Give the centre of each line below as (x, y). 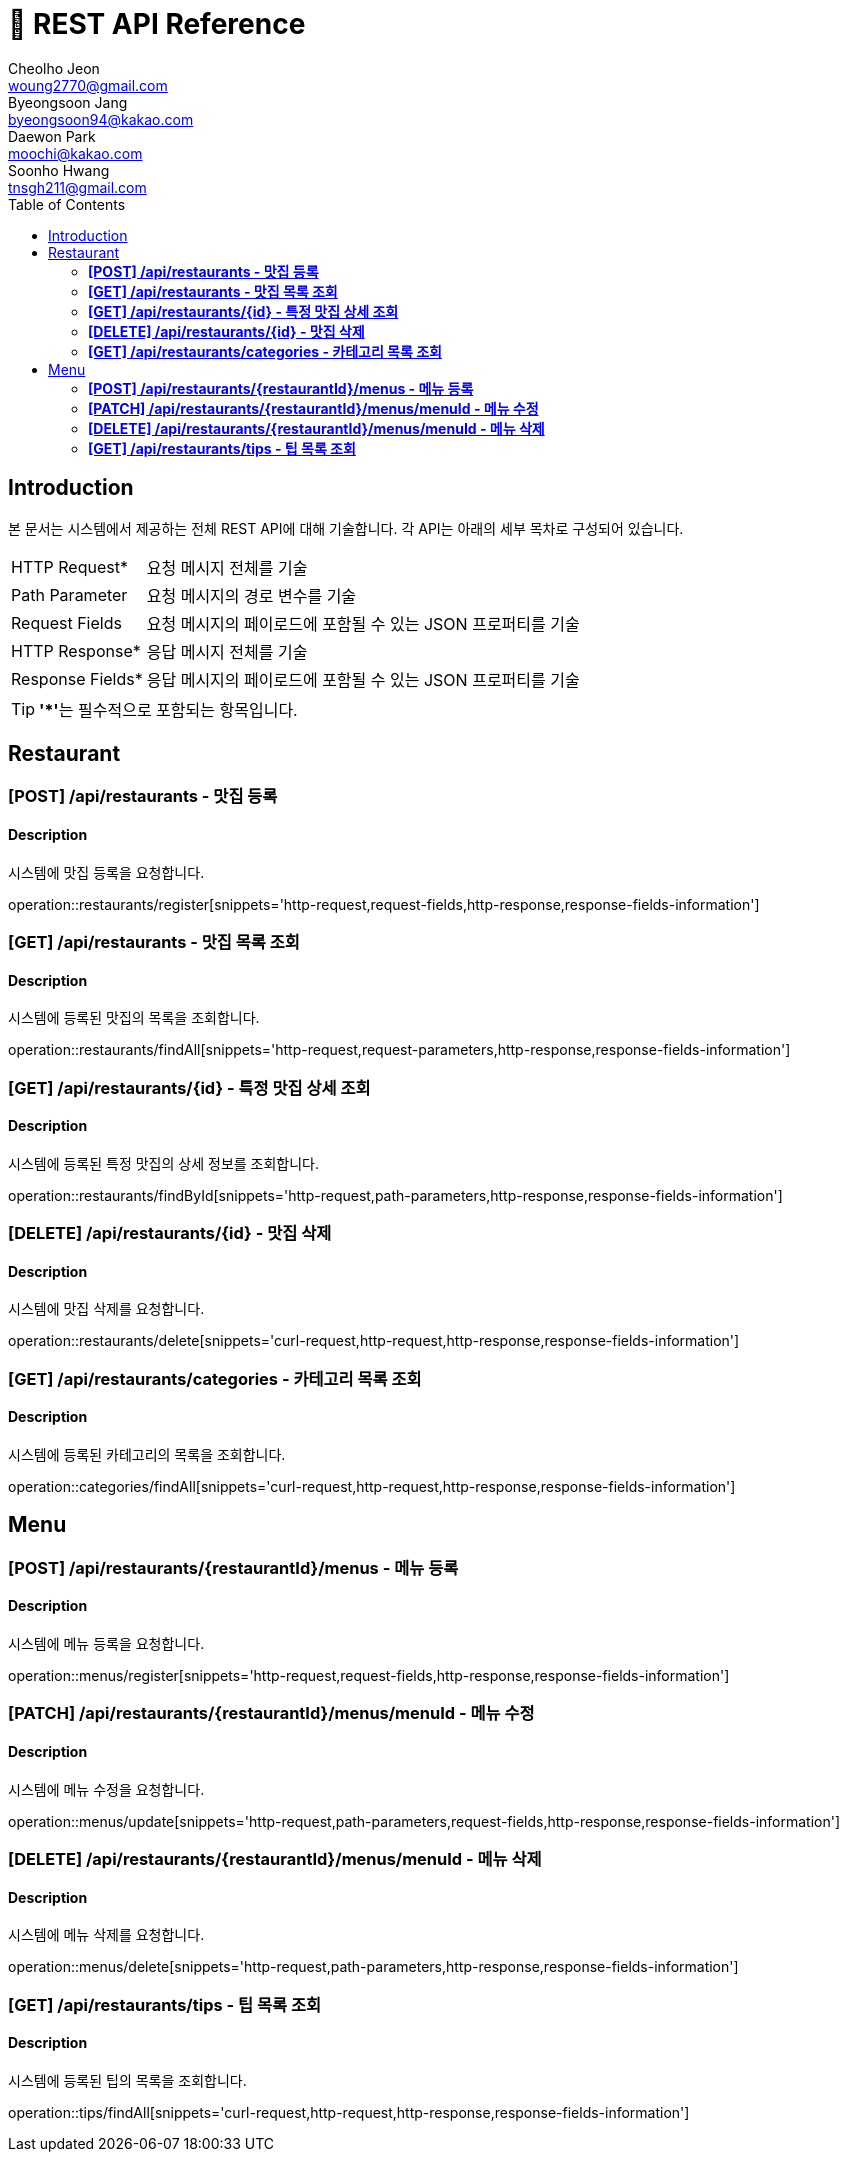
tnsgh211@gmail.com (77, 187)
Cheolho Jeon (54, 68)
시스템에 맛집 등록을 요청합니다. (106, 872)
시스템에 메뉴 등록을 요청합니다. (106, 1644)
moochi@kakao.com (75, 153)
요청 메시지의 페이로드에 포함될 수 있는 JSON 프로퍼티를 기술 (363, 623)
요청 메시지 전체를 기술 (227, 567)
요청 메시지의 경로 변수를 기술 (251, 595)
